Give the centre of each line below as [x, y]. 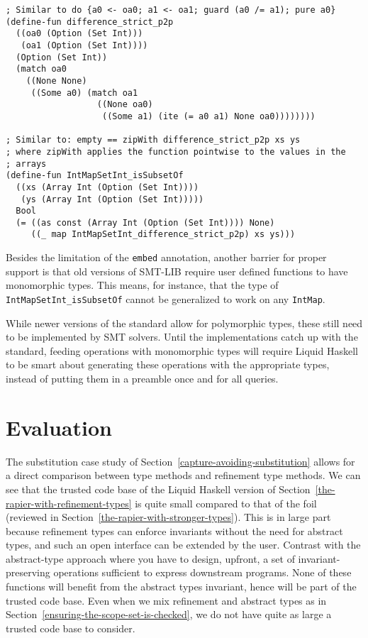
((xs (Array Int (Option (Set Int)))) [107, 187]
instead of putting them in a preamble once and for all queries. [142, 378]
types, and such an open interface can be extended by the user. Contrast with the [183, 545]
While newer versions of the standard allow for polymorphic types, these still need [184, 323]
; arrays [26, 164]
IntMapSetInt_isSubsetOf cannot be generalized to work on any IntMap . [166, 298]
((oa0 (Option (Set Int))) [79, 34]
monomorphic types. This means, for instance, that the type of [142, 285]
